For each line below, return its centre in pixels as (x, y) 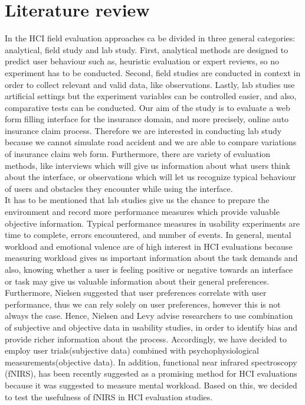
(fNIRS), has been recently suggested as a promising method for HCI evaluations (151, 373)
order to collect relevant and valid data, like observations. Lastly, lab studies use (150, 84)
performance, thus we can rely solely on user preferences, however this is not (143, 304)
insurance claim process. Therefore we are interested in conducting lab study (143, 130)
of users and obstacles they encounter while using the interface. (119, 188)
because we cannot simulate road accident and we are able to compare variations (151, 142)
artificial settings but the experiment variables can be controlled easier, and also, (151, 96)
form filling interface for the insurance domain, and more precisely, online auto (147, 119)
